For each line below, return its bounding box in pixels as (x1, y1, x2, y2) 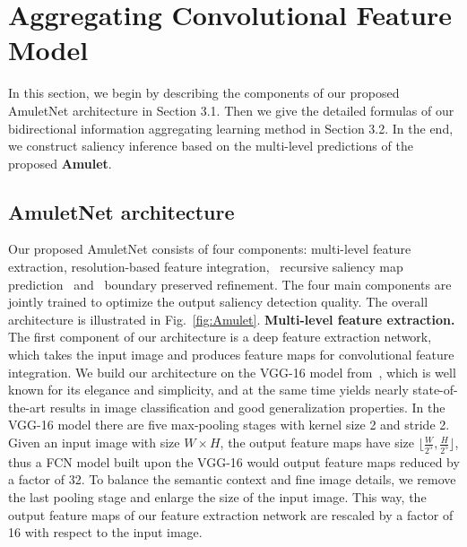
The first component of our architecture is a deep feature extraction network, (8, 327, 432, 346)
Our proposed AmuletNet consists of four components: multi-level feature (8, 239, 411, 258)
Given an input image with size (8, 433, 180, 452)
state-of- (412, 380, 458, 399)
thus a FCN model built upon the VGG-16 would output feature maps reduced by (8, 452, 460, 471)
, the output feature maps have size (220, 433, 414, 452)
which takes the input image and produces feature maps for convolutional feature (8, 345, 454, 364)
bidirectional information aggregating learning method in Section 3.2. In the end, (8, 118, 454, 137)
